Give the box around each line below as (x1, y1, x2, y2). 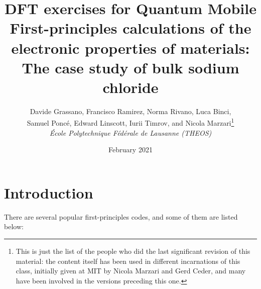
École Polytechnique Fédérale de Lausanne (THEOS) (49, 127, 212, 138)
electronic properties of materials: (11, 37, 250, 58)
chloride (102, 76, 159, 97)
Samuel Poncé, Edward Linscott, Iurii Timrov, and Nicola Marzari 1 (27, 116, 234, 128)
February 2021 (108, 144, 153, 155)
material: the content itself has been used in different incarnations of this (16, 255, 240, 266)
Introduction (4, 182, 93, 203)
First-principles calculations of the (10, 18, 251, 38)
